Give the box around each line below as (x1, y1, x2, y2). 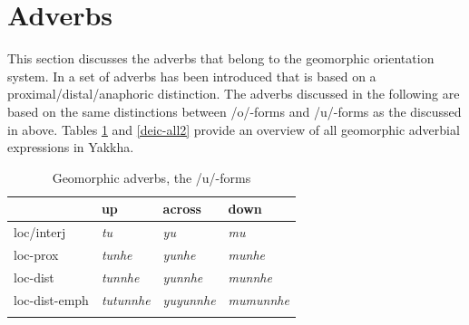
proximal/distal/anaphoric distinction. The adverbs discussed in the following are (7, 84, 460, 103)
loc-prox (14, 244, 59, 263)
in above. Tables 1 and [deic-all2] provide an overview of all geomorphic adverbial (7, 119, 460, 139)
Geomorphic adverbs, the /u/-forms (52, 167, 251, 186)
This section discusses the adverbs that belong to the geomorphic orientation (7, 49, 435, 68)
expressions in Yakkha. (7, 138, 134, 157)
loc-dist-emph (14, 290, 89, 309)
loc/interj (14, 223, 66, 242)
